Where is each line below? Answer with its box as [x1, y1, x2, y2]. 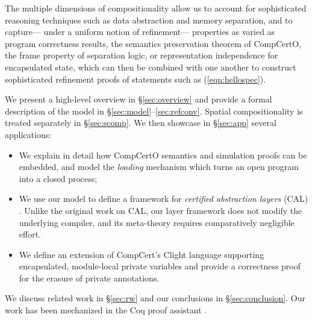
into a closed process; [19, 172, 98, 184]
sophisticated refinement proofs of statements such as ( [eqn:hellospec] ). [5, 72, 266, 85]
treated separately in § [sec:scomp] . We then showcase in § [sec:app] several [5, 116, 276, 129]
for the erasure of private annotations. [19, 271, 160, 284]
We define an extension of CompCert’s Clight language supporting [19, 248, 264, 260]
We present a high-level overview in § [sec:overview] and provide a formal [5, 93, 272, 105]
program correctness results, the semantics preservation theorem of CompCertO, [5, 37, 301, 49]
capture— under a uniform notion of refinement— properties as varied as [5, 25, 275, 38]
